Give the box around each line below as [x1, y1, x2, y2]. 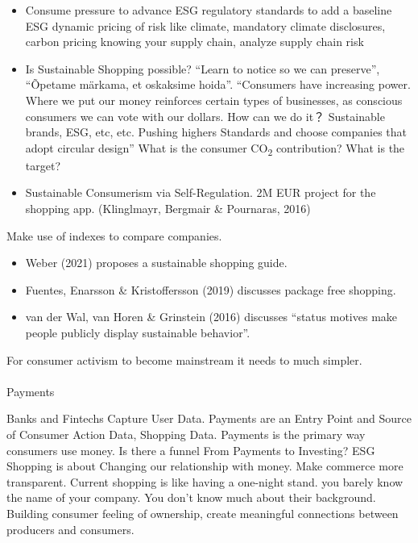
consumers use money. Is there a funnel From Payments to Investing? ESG [6, 441, 375, 458]
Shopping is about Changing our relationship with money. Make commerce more [6, 457, 404, 474]
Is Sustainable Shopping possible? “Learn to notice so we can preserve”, [25, 60, 380, 77]
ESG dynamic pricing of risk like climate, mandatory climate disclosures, [25, 17, 386, 34]
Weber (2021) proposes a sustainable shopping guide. [25, 254, 288, 271]
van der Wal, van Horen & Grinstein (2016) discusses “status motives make [25, 308, 398, 325]
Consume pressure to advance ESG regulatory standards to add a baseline [25, 2, 392, 18]
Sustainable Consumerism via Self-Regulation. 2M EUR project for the [25, 184, 376, 201]
